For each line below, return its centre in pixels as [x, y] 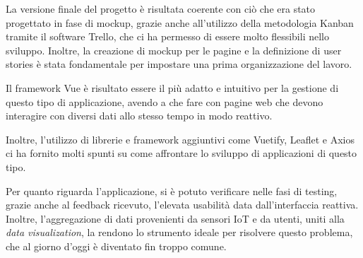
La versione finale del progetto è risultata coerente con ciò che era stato [161, 8]
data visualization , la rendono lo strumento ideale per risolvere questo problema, [179, 232]
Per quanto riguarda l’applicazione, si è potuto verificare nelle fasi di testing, [172, 190]
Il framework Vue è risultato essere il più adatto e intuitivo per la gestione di [172, 87]
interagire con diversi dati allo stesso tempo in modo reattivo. [139, 116]
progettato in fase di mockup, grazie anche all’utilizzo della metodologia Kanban [180, 22]
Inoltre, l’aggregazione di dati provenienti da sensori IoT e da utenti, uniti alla [175, 218]
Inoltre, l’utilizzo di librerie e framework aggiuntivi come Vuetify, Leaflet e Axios [180, 139]
